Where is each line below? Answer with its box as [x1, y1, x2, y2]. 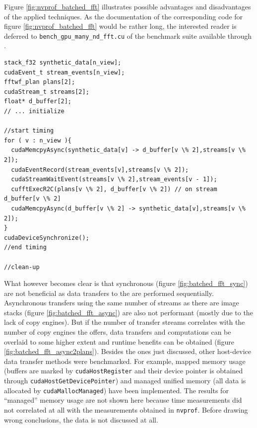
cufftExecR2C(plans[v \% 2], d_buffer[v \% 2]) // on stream [11, 185, 217, 193]
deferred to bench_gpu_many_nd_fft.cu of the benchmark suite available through [4, 30, 252, 41]
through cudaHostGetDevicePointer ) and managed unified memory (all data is [4, 375, 246, 386]
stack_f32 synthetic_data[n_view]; [4, 59, 122, 67]
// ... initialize [4, 108, 64, 115]
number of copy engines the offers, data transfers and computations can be [4, 327, 231, 337]
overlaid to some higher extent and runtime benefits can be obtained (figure [4, 336, 234, 347]
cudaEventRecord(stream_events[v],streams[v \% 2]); [11, 166, 189, 173]
